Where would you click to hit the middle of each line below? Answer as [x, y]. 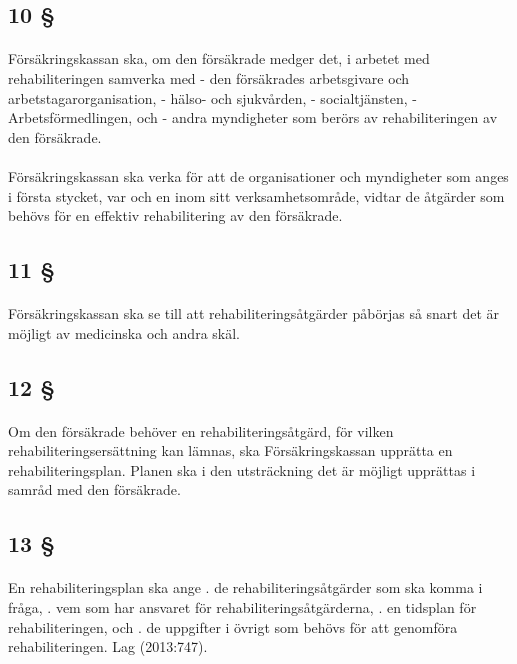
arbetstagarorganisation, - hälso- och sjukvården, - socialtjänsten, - [212, 97]
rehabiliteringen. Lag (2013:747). [108, 646]
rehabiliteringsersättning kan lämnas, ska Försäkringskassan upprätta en [230, 450]
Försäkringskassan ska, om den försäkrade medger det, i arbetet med [219, 58]
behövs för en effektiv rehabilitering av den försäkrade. [175, 215]
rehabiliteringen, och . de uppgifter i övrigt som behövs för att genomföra [233, 626]
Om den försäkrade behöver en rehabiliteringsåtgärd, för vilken [201, 430]
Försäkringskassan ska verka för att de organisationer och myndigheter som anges [258, 175]
